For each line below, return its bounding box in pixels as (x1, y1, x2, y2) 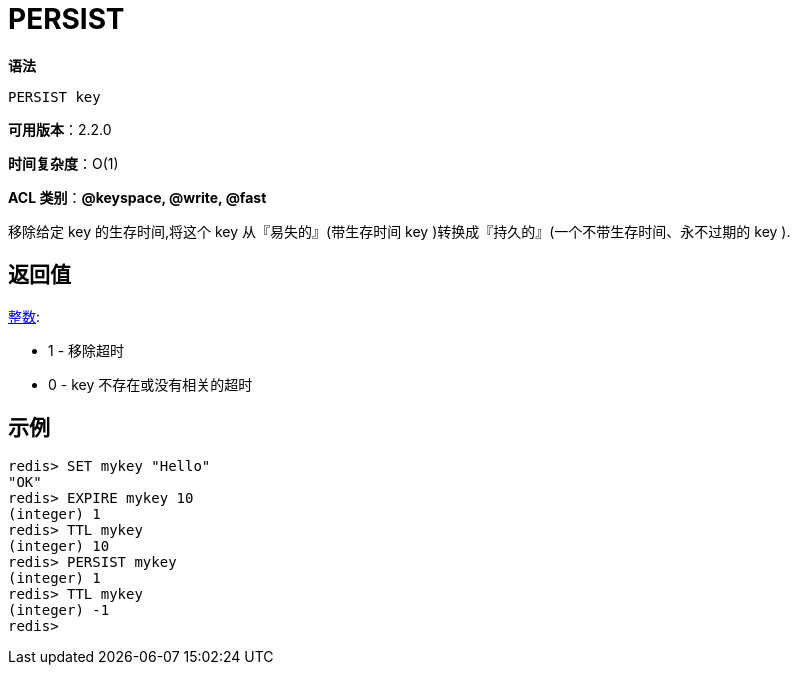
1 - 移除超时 (48, 341, 125, 359)
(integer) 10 (8, 538, 110, 555)
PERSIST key (8, 88, 101, 105)
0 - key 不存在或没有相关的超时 (48, 375, 253, 393)
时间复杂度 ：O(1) (8, 154, 119, 172)
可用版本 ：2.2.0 (8, 120, 112, 138)
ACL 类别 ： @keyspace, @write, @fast (8, 188, 267, 206)
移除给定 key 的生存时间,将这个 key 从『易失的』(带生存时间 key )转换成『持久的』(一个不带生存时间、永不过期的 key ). (8, 222, 791, 240)
